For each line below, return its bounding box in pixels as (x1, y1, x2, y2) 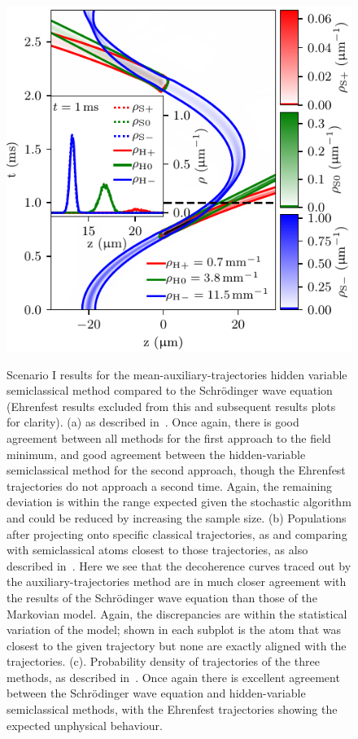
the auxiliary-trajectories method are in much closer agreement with (7, 573, 347, 590)
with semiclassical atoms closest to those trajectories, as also (7, 541, 308, 558)
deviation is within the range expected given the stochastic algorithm (7, 493, 351, 510)
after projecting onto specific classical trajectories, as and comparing (7, 525, 347, 542)
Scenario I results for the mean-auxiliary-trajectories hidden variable (7, 365, 347, 383)
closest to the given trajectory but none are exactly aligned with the (7, 636, 347, 654)
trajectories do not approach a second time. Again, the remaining (7, 477, 333, 494)
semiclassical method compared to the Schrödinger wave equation (7, 382, 333, 399)
